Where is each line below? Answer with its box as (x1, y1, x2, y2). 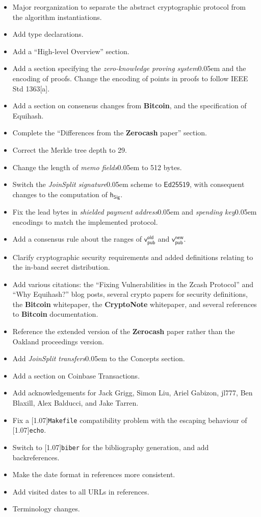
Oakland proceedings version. (12, 336, 104, 346)
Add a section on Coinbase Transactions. (12, 370, 140, 381)
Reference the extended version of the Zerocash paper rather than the (12, 326, 235, 337)
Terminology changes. (12, 503, 80, 514)
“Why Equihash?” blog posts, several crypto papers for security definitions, (12, 289, 248, 299)
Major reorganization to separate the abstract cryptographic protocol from (12, 2, 246, 12)
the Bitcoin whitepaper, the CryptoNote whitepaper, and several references (12, 298, 257, 309)
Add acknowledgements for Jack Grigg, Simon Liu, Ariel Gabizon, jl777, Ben (12, 387, 253, 398)
